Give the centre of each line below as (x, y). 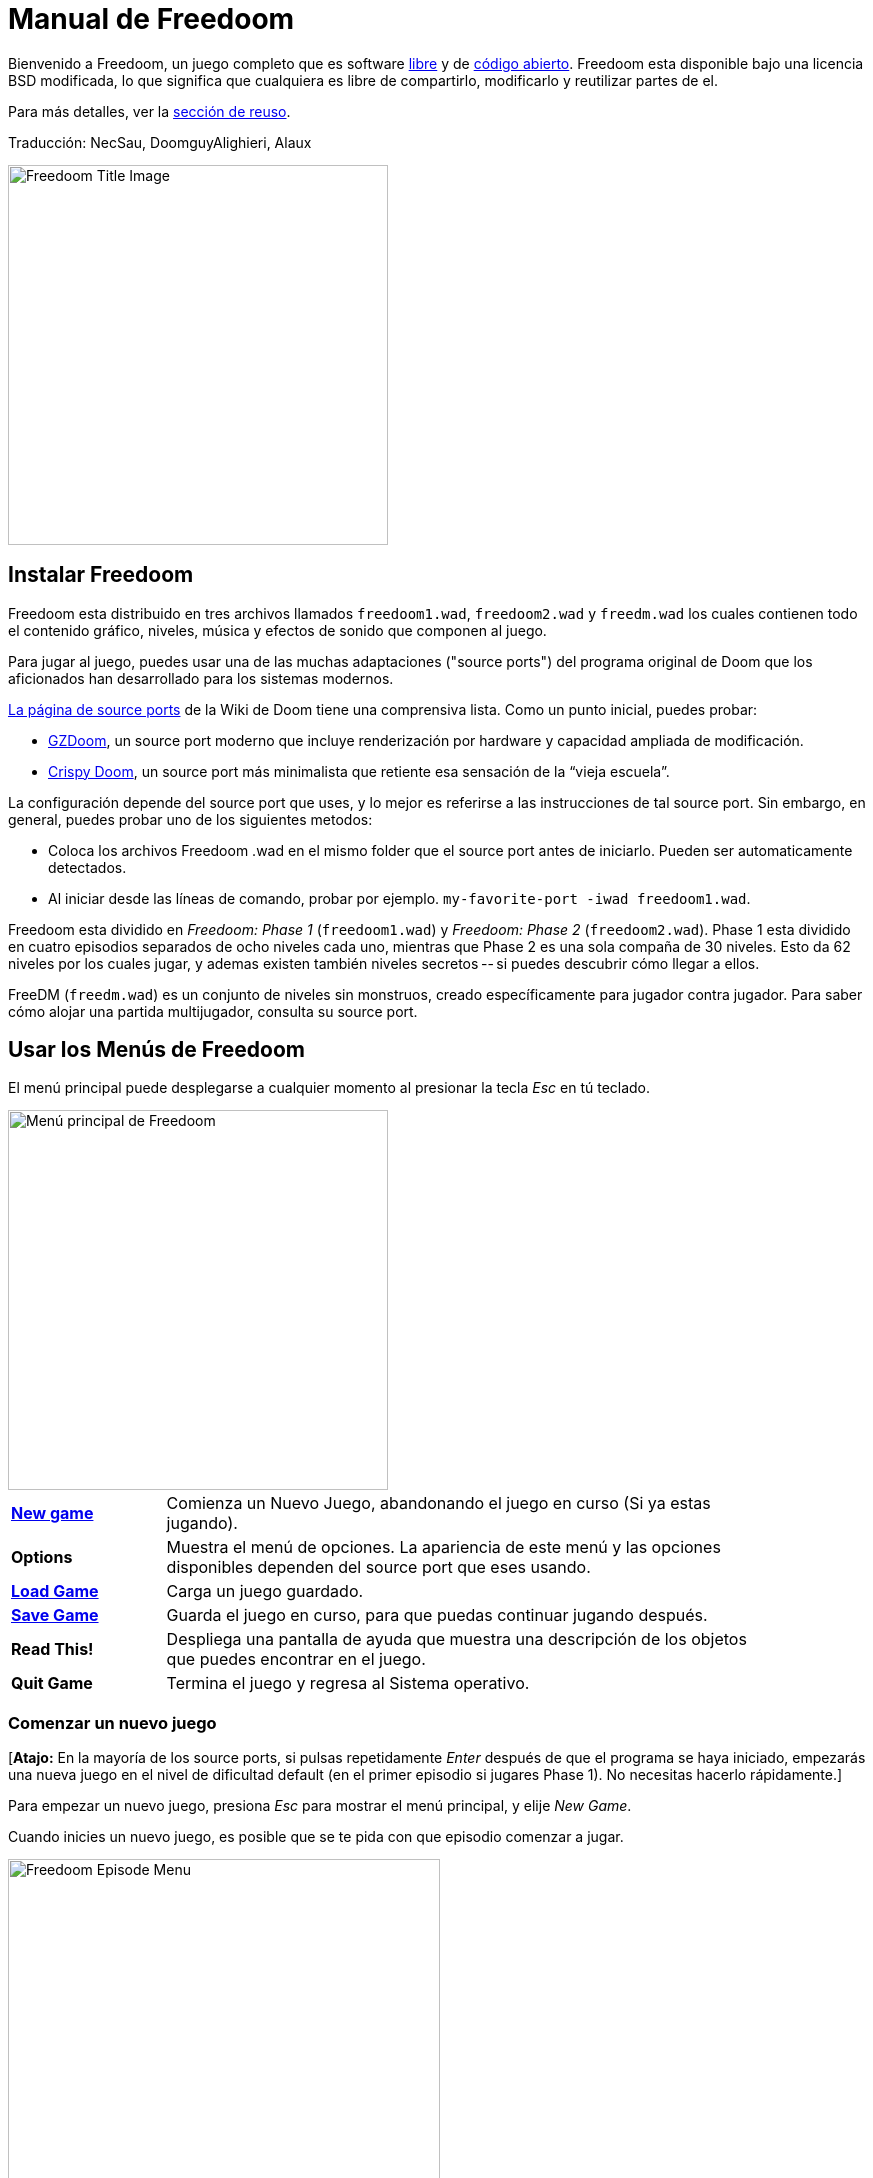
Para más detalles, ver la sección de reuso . (149, 111)
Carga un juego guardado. (265, 1591)
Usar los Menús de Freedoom (156, 1050)
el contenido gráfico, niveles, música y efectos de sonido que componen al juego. (277, 630)
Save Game (55, 1615)
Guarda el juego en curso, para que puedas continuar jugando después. (437, 1615)
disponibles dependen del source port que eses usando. (378, 1567)
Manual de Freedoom (151, 19)
